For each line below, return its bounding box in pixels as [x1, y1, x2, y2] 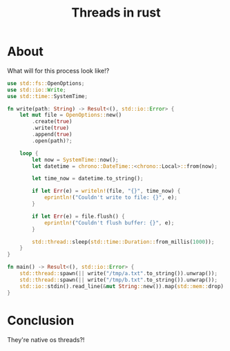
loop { [19, 150, 39, 157]
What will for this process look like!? [7, 66, 110, 75]
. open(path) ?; [32, 137, 73, 144]
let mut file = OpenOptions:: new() [19, 112, 122, 119]
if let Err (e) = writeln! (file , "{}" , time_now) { [32, 188, 181, 195]
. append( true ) [32, 131, 73, 138]
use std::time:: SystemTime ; [7, 93, 88, 99]
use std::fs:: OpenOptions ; [7, 79, 85, 87]
